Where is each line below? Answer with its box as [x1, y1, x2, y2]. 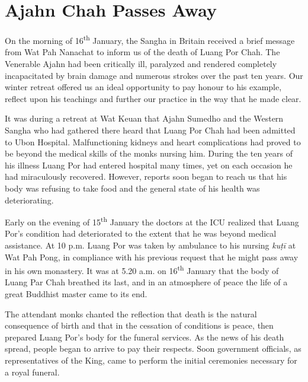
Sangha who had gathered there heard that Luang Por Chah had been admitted [5, 123, 296, 136]
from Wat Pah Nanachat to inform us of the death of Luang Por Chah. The [5, 46, 280, 58]
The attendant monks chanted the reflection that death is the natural [5, 307, 257, 320]
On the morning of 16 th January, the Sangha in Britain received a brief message [5, 33, 295, 46]
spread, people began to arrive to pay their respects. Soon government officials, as [5, 342, 301, 355]
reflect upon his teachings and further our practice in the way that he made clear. [5, 92, 301, 104]
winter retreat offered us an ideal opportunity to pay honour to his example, [5, 81, 282, 93]
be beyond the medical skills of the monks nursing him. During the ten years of [5, 147, 293, 160]
